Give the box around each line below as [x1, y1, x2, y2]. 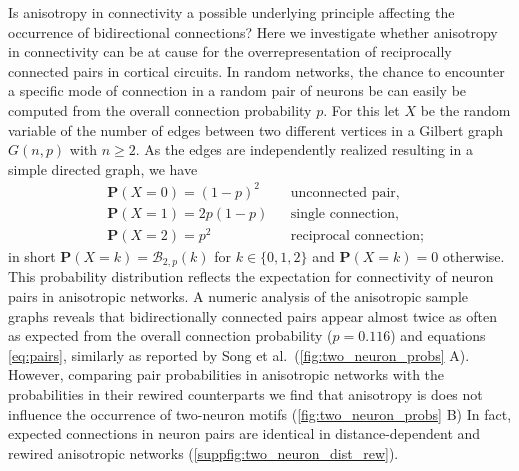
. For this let [323, 99, 400, 120]
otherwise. [442, 246, 505, 267]
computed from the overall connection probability [8, 99, 312, 120]
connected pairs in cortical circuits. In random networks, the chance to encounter [8, 60, 505, 81]
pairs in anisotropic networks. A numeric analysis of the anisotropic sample [8, 286, 469, 307]
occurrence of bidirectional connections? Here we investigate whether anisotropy [8, 21, 498, 42]
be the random [420, 99, 511, 120]
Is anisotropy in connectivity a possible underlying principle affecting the [8, 2, 455, 22]
